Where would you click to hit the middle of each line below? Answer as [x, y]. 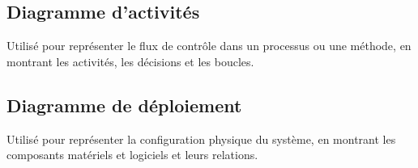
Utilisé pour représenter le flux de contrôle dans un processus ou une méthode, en [209, 46]
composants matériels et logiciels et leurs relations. [132, 155]
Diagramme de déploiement [124, 105]
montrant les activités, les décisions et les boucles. [130, 61]
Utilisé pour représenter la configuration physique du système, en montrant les [201, 139]
